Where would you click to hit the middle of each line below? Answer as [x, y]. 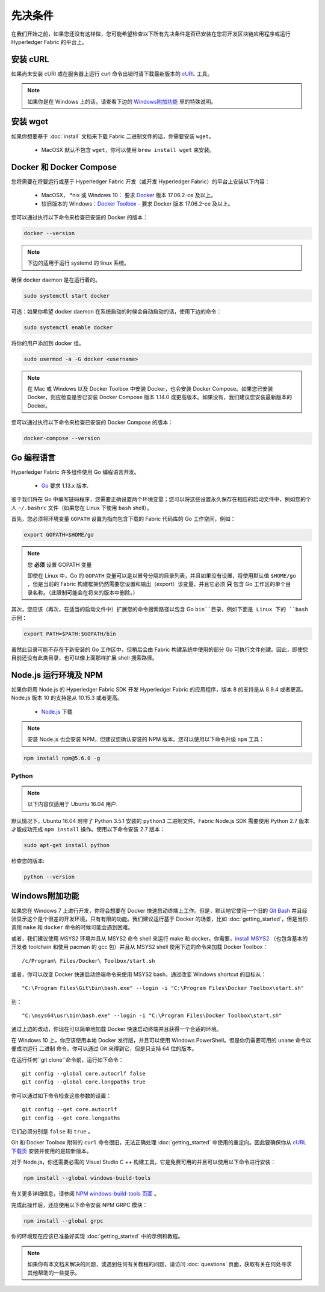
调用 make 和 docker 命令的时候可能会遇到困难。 [72, 927]
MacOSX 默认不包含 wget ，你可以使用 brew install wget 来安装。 [128, 150]
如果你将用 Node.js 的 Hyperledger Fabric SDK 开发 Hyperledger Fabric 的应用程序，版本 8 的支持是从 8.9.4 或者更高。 [159, 689]
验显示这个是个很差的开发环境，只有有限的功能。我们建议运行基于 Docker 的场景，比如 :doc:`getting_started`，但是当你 [159, 919]
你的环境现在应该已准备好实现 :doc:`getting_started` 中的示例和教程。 [97, 1237]
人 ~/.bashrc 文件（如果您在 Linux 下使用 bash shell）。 [82, 508]
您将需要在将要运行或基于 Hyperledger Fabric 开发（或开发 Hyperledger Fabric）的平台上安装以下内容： [141, 181]
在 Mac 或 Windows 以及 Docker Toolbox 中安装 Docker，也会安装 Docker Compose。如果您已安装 [150, 389]
